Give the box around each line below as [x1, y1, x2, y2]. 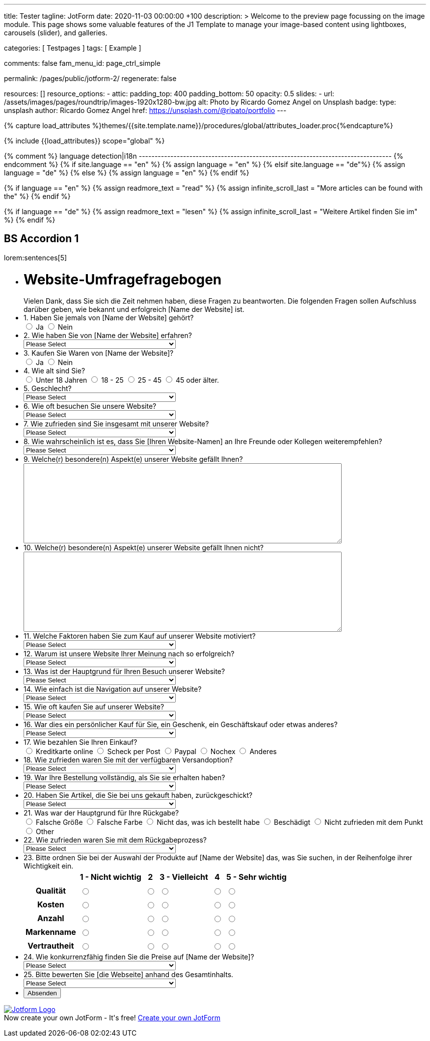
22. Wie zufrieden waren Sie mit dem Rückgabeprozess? [24, 836, 207, 844]
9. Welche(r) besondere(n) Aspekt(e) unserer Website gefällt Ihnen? [24, 455, 243, 464]
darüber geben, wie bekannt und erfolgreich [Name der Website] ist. [24, 305, 244, 314]
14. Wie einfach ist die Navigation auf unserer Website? [24, 685, 202, 694]
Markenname [26, 927, 76, 937]
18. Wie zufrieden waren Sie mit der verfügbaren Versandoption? [24, 756, 233, 764]
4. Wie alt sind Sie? [24, 366, 85, 375]
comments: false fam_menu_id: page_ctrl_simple [4, 59, 161, 67]
